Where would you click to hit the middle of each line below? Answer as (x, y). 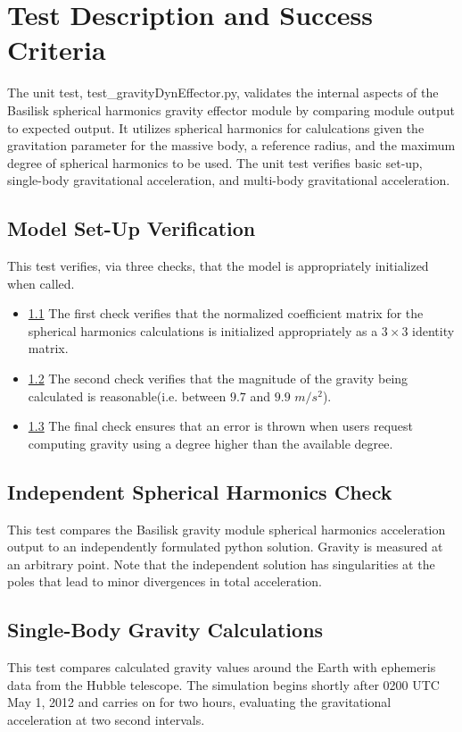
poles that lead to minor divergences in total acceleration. (165, 581)
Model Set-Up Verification (132, 228)
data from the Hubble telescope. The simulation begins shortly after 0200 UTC (223, 684)
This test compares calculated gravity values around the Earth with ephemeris (222, 667)
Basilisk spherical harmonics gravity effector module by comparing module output (231, 109)
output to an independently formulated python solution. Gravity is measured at (225, 547)
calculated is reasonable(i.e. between (127, 395)
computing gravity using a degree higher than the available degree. (210, 443)
